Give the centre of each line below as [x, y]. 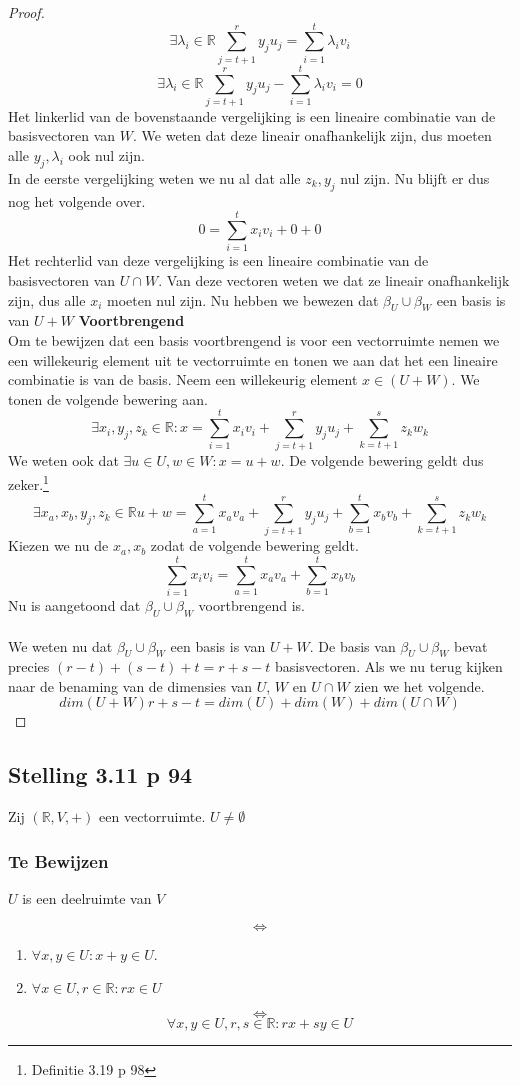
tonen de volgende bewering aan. [108, 398]
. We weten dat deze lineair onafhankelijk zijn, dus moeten [312, 135]
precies [29, 666]
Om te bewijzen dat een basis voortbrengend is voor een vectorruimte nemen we [254, 339]
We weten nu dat [60, 645]
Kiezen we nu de [58, 545]
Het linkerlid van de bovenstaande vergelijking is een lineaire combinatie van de [252, 115]
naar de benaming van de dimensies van [130, 685]
